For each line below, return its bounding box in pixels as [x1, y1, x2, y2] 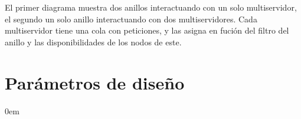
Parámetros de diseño [5, 70, 185, 94]
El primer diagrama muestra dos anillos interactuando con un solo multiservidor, [5, 1, 297, 13]
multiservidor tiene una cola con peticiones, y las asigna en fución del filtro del [5, 24, 289, 37]
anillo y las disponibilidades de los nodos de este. [5, 35, 182, 48]
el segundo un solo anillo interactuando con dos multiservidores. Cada [5, 12, 257, 25]
